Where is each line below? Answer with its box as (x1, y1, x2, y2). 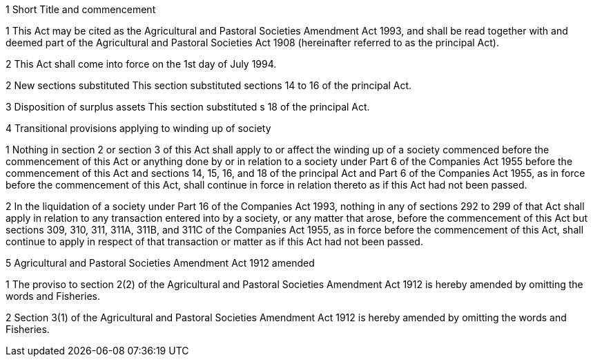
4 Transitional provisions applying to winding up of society (6, 122, 271, 134)
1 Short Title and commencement (6, 3, 156, 15)
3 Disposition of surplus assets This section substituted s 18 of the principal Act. (6, 101, 370, 113)
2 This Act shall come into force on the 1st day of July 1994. (6, 58, 277, 70)
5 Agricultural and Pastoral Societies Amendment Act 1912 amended (6, 257, 315, 269)
